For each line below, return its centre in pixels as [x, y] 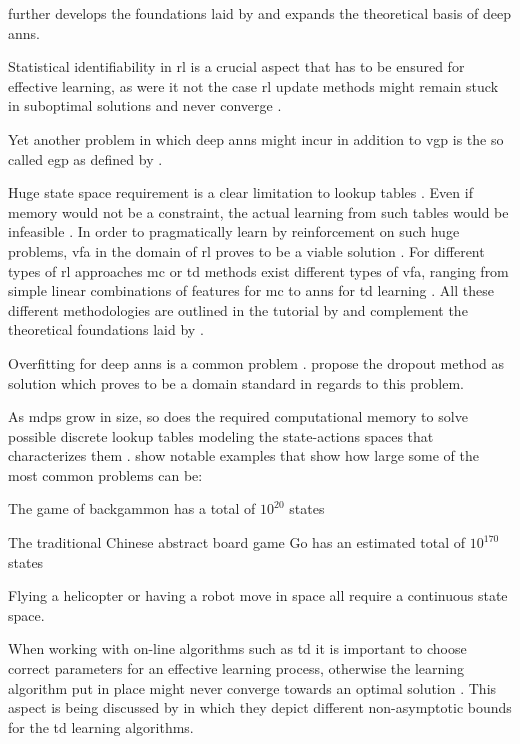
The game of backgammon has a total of [132, 508]
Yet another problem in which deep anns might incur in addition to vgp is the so [256, 138]
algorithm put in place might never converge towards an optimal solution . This [252, 687]
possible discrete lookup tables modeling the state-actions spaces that [221, 435]
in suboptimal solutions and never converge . [145, 105]
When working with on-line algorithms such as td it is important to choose [237, 648]
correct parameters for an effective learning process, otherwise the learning [236, 668]
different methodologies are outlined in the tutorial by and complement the [238, 309]
